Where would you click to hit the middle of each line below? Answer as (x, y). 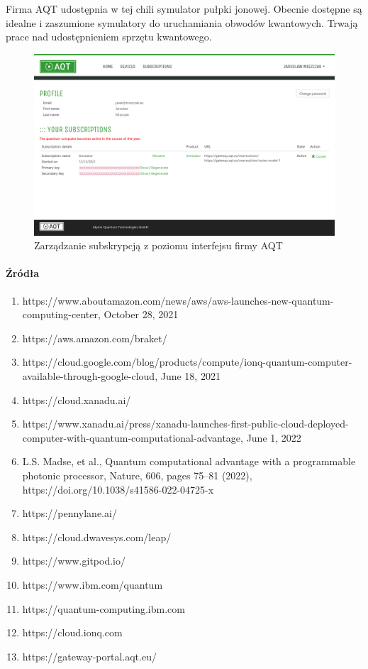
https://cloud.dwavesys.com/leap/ (97, 537)
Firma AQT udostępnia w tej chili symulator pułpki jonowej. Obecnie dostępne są (184, 9)
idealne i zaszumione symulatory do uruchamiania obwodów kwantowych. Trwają (182, 22)
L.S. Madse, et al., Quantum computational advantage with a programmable (189, 461)
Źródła (23, 273)
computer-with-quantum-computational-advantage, (133, 437)
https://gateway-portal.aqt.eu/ (89, 656)
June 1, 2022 (274, 437)
